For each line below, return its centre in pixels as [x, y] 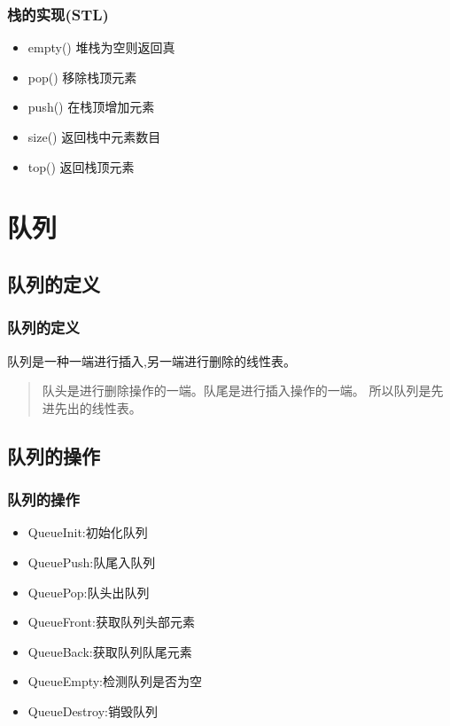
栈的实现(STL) [58, 14]
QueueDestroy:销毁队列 [93, 710]
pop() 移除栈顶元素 [82, 77]
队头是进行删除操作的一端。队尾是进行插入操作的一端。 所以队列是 [237, 390]
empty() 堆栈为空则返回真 [101, 47]
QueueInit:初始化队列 [88, 532]
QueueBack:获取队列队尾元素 [110, 651]
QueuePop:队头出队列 [89, 592]
